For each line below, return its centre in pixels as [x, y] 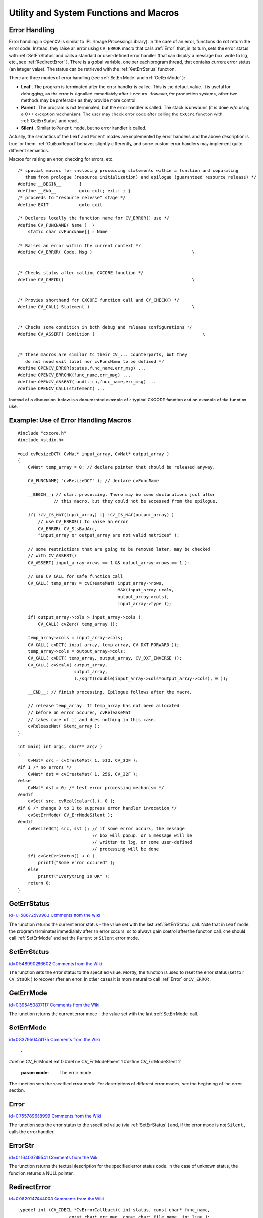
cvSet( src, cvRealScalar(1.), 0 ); [71, 801]
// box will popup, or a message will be [142, 835]
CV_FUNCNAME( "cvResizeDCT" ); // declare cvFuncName [93, 481]
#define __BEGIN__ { [50, 184]
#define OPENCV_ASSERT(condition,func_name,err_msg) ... [87, 382]
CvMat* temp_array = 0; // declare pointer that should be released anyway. [122, 467]
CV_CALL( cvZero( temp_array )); [78, 624]
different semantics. [29, 150]
